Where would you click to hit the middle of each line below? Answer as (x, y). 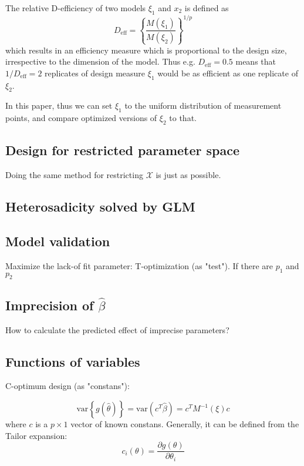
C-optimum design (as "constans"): (67, 386)
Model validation (58, 241)
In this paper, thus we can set (59, 105)
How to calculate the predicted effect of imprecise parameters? (117, 329)
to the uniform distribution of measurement (203, 105)
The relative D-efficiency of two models (76, 8)
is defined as (207, 8)
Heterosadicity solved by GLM (100, 207)
